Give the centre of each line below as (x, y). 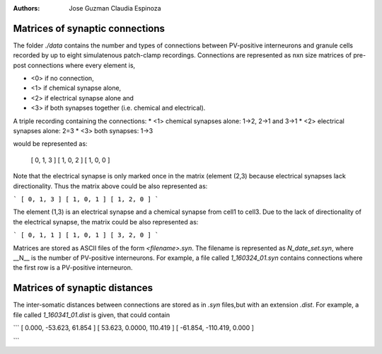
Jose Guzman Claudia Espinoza (115, 8)
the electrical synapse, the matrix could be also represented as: (106, 222)
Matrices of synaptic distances (83, 288)
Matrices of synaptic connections (89, 28)
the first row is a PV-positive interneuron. (73, 268)
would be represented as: (50, 144)
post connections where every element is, (74, 65)
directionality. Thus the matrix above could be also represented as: (110, 186)
